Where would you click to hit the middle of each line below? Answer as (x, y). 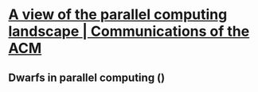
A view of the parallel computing (118, 15)
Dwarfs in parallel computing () (87, 77)
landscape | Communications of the (129, 31)
